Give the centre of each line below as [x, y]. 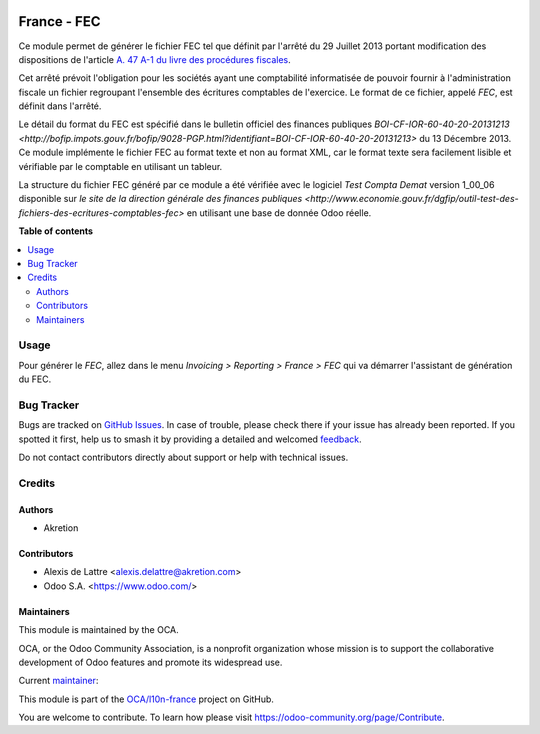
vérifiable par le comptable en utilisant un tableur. [120, 166]
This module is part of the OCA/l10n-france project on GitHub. [146, 699]
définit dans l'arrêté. [60, 106]
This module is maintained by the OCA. [98, 630]
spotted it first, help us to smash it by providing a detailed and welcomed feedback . [190, 439]
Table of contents [56, 231]
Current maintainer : [58, 681]
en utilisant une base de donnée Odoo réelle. [279, 212]
